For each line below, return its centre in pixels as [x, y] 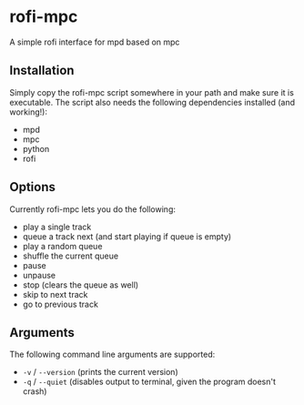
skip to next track [55, 294]
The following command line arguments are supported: [112, 354]
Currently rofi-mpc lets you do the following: [92, 209]
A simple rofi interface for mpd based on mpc [95, 42]
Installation [42, 71]
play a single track [57, 227]
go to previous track [60, 304]
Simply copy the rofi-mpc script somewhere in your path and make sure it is [152, 92]
